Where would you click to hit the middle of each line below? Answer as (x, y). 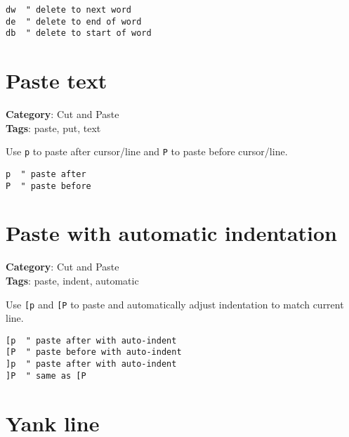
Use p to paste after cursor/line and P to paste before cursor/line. (147, 151)
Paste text (57, 80)
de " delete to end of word (74, 21)
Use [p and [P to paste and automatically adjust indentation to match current (175, 304)
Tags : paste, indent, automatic (72, 280)
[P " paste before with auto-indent (94, 352)
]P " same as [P (46, 376)
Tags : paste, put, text (53, 128)
